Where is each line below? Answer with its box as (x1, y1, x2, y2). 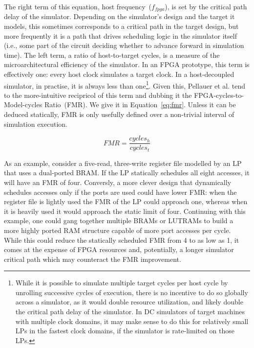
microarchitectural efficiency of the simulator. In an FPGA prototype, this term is (4, 59, 250, 70)
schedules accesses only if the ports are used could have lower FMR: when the (4, 186, 237, 197)
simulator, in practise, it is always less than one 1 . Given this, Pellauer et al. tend (4, 79, 246, 91)
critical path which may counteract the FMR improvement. (4, 254, 181, 264)
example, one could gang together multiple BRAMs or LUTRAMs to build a (4, 215, 233, 226)
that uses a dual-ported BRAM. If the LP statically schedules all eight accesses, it (4, 167, 250, 178)
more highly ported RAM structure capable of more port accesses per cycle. (4, 225, 231, 235)
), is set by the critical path (165, 1, 247, 11)
